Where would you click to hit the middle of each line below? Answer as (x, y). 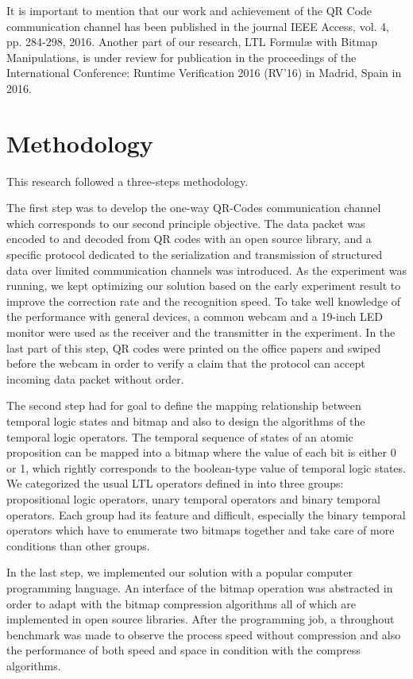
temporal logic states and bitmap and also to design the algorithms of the (186, 421)
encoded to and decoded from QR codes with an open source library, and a (189, 239)
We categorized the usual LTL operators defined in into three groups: (175, 483)
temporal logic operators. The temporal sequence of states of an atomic (180, 436)
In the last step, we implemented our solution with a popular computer (179, 572)
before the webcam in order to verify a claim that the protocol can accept (186, 363)
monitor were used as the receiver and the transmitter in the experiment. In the (201, 332)
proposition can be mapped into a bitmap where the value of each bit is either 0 (201, 452)
